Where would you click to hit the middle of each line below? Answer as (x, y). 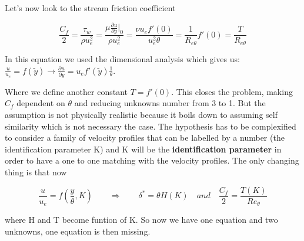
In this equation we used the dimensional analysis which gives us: (122, 58)
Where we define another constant (66, 91)
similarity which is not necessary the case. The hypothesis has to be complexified (151, 126)
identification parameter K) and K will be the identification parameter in (143, 149)
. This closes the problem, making (232, 91)
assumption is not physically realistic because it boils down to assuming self (141, 114)
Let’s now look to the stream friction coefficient (90, 8)
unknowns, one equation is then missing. (78, 231)
